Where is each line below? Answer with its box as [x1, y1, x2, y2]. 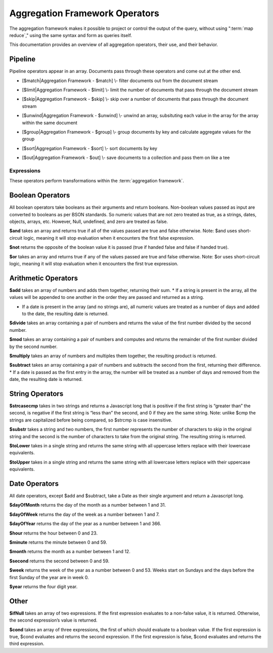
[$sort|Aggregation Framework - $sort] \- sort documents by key [22, 145, 158, 151]
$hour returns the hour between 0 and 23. [9, 530, 98, 536]
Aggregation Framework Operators [9, 8, 159, 19]
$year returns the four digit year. [9, 583, 78, 590]
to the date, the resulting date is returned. [22, 311, 109, 317]
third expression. [9, 641, 44, 647]
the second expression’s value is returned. [9, 617, 98, 623]
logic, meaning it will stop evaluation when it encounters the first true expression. [9, 260, 179, 266]
